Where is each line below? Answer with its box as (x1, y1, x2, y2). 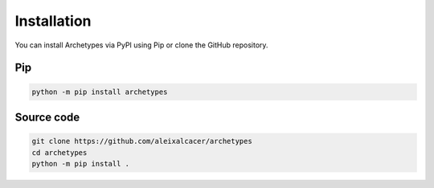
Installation (14, 12, 92, 30)
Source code (14, 110, 80, 124)
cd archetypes (31, 148, 88, 157)
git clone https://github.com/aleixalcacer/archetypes (31, 137, 252, 146)
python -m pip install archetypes (31, 87, 168, 96)
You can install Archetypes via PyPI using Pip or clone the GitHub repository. (14, 40, 268, 50)
